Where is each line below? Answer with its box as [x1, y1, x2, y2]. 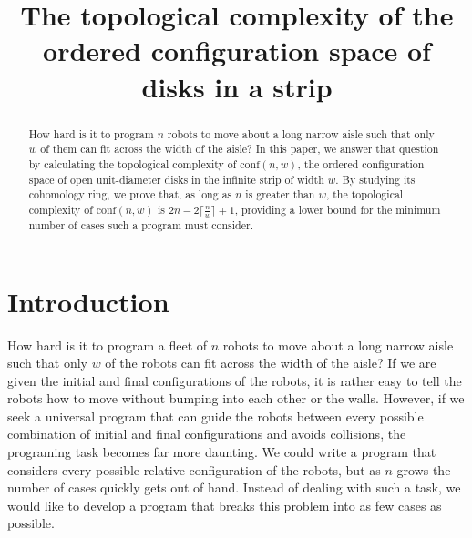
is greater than [245, 187, 315, 202]
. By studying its [335, 171, 416, 187]
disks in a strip [141, 67, 333, 105]
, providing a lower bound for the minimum [234, 201, 441, 217]
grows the [396, 460, 451, 479]
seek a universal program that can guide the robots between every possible [7, 406, 424, 425]
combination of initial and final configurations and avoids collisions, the [7, 424, 406, 443]
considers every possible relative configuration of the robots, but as [7, 460, 381, 479]
